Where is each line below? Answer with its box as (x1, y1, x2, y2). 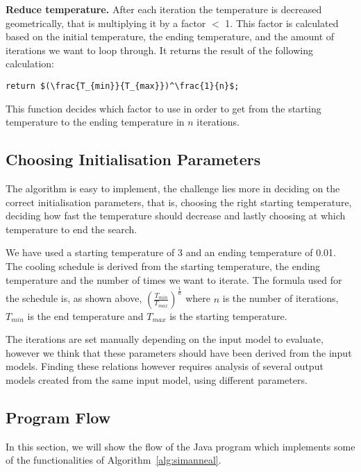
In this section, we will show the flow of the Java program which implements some (6, 439, 355, 453)
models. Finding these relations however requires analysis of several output (6, 359, 324, 373)
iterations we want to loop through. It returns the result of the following (6, 42, 314, 57)
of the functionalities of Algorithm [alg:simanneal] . (6, 453, 221, 467)
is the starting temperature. (169, 308, 287, 323)
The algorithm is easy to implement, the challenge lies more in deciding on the (6, 181, 340, 196)
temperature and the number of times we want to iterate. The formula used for (6, 272, 342, 287)
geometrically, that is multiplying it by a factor (6, 15, 206, 30)
